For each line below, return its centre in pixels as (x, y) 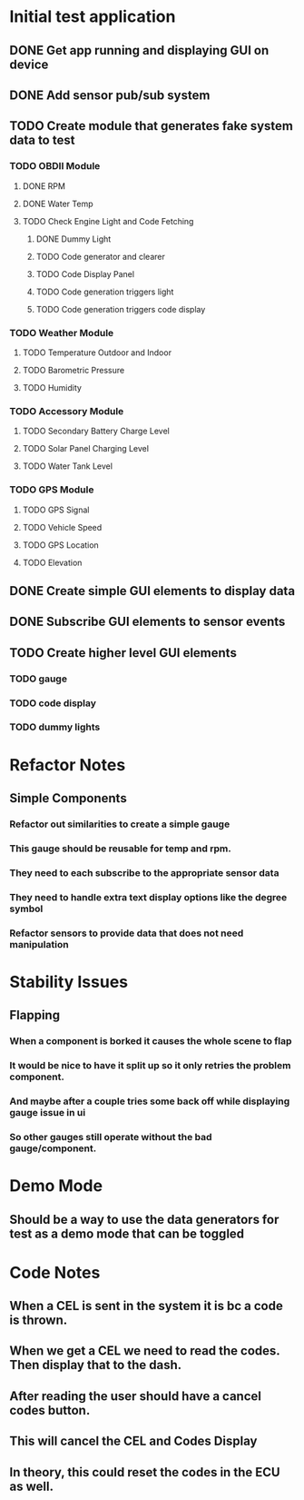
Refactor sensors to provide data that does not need (127, 933)
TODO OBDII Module (55, 166)
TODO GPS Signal (56, 510)
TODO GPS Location (61, 545)
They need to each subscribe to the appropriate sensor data (144, 872)
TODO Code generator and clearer (100, 256)
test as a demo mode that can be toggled (127, 1233)
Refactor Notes (68, 765)
